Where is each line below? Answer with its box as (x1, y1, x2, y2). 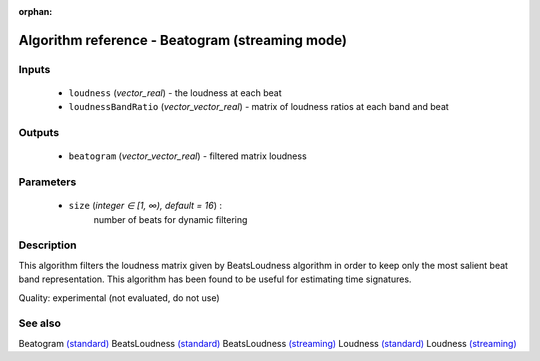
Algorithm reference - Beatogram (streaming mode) (18, 31, 347, 49)
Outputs (18, 126, 60, 140)
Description (18, 238, 77, 252)
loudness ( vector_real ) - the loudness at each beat (68, 86, 282, 99)
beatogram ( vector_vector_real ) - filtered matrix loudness (68, 150, 307, 162)
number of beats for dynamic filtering (93, 213, 248, 225)
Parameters (18, 175, 77, 189)
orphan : (18, 6, 53, 17)
